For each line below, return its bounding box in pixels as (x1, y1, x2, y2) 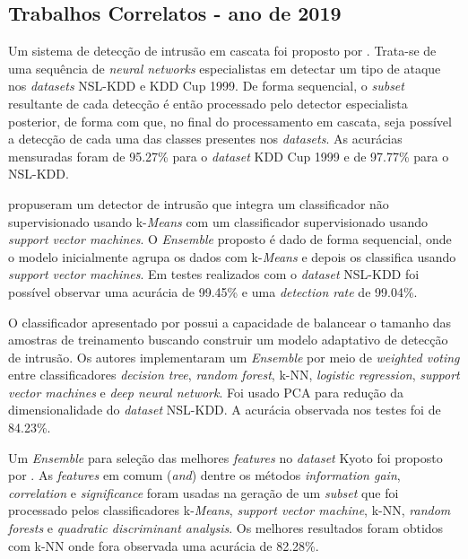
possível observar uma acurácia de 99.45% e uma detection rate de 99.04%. (8, 282, 418, 301)
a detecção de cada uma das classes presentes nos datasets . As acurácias (8, 129, 403, 148)
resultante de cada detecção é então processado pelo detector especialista (8, 93, 408, 112)
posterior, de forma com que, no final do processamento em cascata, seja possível (8, 111, 452, 130)
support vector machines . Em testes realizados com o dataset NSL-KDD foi (8, 265, 420, 284)
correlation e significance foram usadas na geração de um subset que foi (8, 483, 399, 502)
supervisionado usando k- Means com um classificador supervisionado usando (8, 212, 428, 231)
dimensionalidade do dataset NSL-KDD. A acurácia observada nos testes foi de (8, 400, 441, 419)
